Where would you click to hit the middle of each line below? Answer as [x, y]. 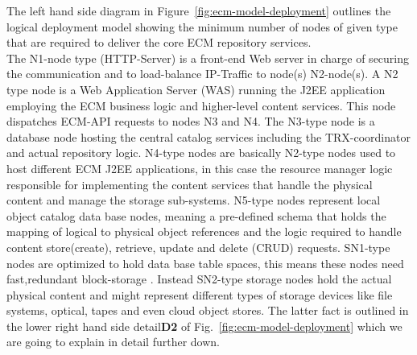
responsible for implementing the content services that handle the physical [190, 184]
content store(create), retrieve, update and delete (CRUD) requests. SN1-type [198, 247]
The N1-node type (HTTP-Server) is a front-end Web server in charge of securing [208, 58]
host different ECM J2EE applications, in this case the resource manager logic [200, 168]
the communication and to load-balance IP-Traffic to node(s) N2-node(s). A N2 [202, 74]
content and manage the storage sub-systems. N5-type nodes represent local [194, 200]
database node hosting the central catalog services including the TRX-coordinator [208, 136]
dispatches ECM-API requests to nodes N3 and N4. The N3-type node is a [191, 121]
